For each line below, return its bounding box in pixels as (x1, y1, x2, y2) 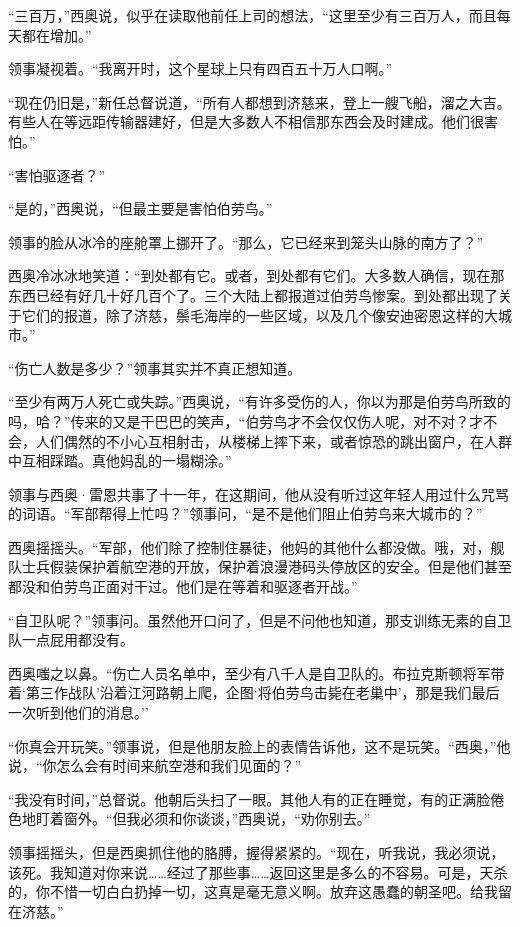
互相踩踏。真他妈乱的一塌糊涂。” (21, 450, 232, 471)
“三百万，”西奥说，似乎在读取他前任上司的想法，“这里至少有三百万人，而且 (8, 5, 497, 25)
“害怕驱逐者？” (8, 164, 106, 185)
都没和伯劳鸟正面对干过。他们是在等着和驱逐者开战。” (8, 576, 358, 597)
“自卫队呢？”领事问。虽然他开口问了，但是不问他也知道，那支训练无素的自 (8, 609, 498, 630)
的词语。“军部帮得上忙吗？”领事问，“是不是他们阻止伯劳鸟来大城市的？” (8, 503, 483, 524)
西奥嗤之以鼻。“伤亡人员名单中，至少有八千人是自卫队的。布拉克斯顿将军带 (8, 662, 505, 683)
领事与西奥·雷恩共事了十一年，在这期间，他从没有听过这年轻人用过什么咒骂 (8, 483, 509, 504)
